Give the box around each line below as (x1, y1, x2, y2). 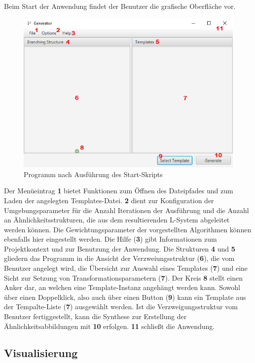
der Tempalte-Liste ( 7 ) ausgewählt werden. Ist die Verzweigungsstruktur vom (4, 301, 238, 312)
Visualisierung (4, 345, 78, 360)
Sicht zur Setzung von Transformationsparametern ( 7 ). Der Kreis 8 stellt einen (4, 272, 243, 283)
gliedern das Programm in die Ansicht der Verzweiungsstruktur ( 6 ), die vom (4, 253, 235, 263)
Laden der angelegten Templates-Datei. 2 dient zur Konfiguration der (4, 195, 214, 205)
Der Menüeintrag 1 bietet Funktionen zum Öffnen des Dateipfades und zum (4, 185, 233, 196)
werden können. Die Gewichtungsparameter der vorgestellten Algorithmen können (4, 224, 252, 234)
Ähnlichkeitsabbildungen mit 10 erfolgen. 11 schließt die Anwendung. (4, 321, 215, 331)
